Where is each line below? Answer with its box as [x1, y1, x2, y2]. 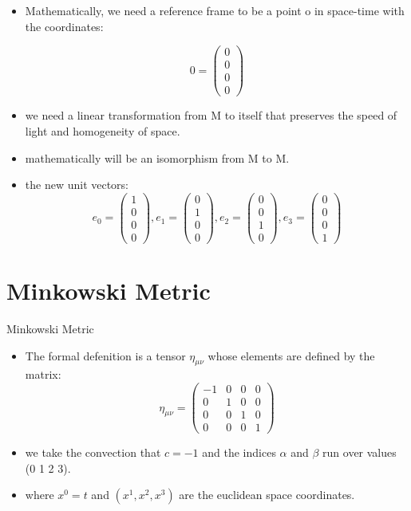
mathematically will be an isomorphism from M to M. [25, 149, 290, 166]
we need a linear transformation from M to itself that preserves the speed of [25, 107, 397, 124]
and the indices [202, 444, 276, 461]
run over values [322, 444, 397, 461]
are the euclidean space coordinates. [179, 486, 355, 503]
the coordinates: [25, 18, 104, 34]
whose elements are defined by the [207, 347, 375, 364]
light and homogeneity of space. [25, 122, 180, 139]
